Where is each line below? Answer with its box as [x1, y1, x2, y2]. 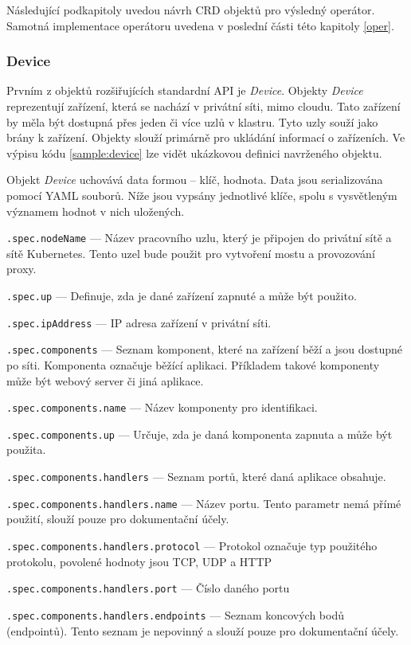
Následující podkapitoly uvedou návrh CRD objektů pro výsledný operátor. [6, 2, 375, 18]
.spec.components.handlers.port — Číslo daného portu [6, 580, 290, 596]
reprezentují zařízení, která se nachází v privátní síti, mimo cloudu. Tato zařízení [6, 98, 401, 114]
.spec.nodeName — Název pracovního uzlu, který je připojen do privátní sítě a [6, 229, 392, 246]
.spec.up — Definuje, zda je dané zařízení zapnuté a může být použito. [6, 287, 357, 303]
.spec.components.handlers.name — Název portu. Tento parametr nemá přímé [6, 494, 401, 511]
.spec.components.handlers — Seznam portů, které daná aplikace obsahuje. [6, 468, 386, 485]
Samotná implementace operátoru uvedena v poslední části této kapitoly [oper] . [6, 17, 394, 33]
